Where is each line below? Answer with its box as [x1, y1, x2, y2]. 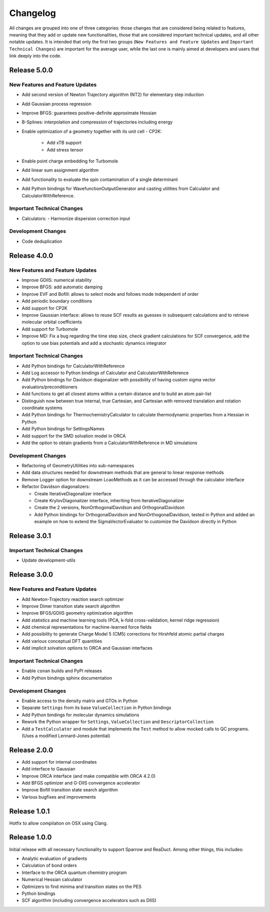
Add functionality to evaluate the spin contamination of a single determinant [21, 176, 178, 182]
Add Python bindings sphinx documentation [21, 675, 112, 681]
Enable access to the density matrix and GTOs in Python [21, 698, 138, 704]
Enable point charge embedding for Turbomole [21, 158, 118, 164]
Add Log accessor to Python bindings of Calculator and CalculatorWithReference [21, 370, 189, 376]
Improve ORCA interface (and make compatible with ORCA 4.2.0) [21, 773, 156, 779]
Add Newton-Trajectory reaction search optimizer [21, 596, 124, 602]
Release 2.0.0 [9, 746, 53, 754]
